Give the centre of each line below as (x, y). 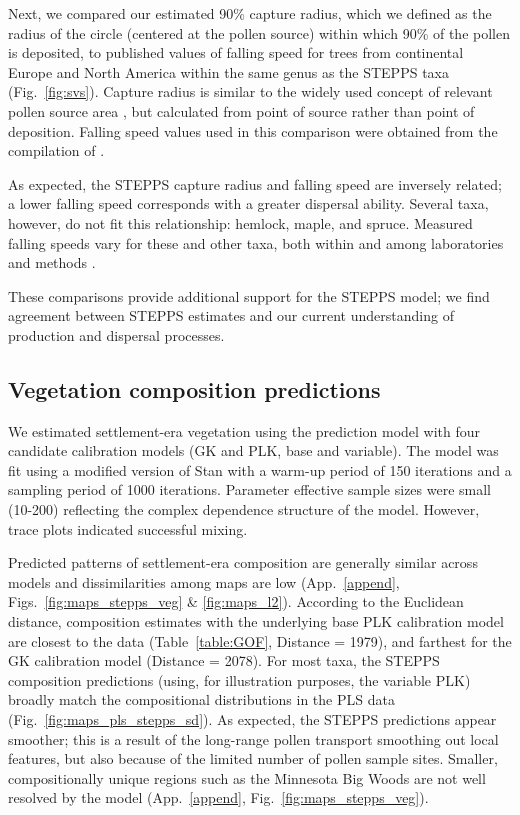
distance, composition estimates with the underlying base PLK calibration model (256, 621)
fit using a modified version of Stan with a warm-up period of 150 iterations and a (260, 469)
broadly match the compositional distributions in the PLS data (201, 699)
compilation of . (56, 150)
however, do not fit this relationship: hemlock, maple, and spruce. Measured (240, 222)
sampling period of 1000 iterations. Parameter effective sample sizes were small (249, 489)
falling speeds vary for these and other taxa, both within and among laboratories (256, 242)
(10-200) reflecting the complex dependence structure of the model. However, (244, 509)
